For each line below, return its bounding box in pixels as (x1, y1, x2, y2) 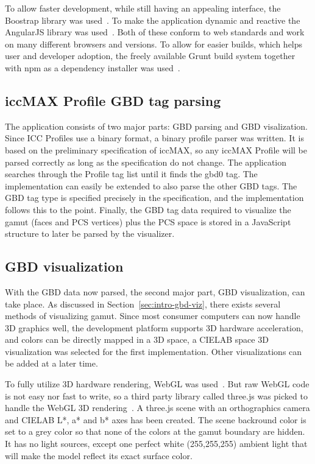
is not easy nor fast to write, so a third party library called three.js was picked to (5, 389, 308, 402)
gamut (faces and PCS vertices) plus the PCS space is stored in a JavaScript (5, 215, 291, 228)
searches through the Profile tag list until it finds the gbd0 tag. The (5, 167, 258, 180)
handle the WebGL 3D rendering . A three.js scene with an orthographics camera (5, 401, 310, 414)
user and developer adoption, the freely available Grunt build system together (5, 49, 296, 62)
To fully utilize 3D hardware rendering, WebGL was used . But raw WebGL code (5, 378, 310, 390)
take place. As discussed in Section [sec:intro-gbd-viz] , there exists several (5, 297, 281, 310)
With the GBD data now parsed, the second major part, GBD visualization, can (5, 285, 305, 298)
